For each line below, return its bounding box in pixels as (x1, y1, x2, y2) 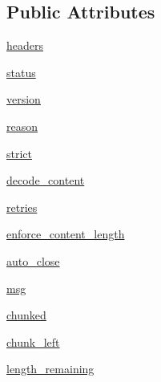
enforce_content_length (6, 226, 125, 242)
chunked (6, 307, 46, 323)
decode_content (6, 172, 85, 189)
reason (6, 117, 38, 134)
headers (6, 37, 44, 54)
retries (6, 198, 38, 215)
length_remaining (6, 360, 95, 377)
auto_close (6, 252, 60, 269)
